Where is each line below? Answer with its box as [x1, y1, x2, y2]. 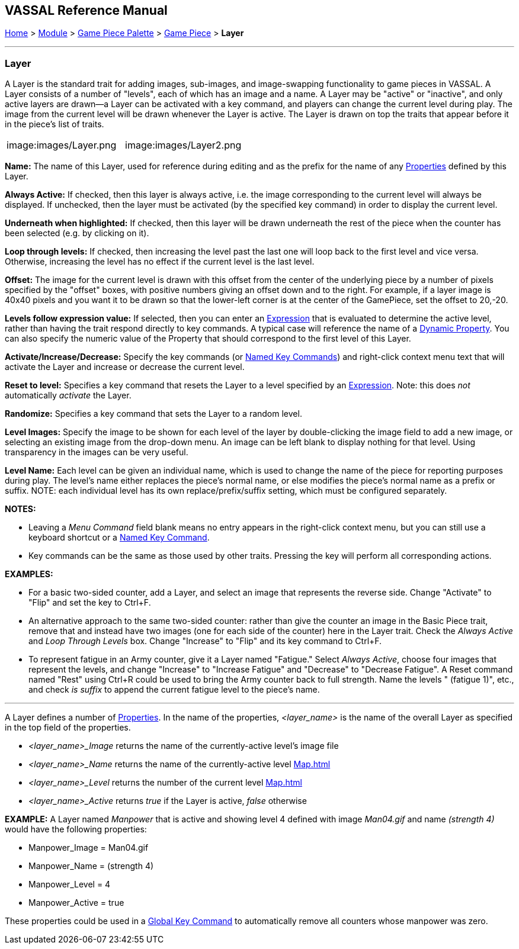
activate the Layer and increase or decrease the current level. [5, 362, 245, 372]
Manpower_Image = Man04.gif [28, 842, 149, 853]
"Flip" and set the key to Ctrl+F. [28, 597, 151, 608]
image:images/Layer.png [7, 139, 117, 152]
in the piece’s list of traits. [5, 119, 104, 130]
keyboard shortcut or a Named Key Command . [28, 532, 210, 543]
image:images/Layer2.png [125, 139, 242, 152]
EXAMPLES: [5, 569, 53, 580]
